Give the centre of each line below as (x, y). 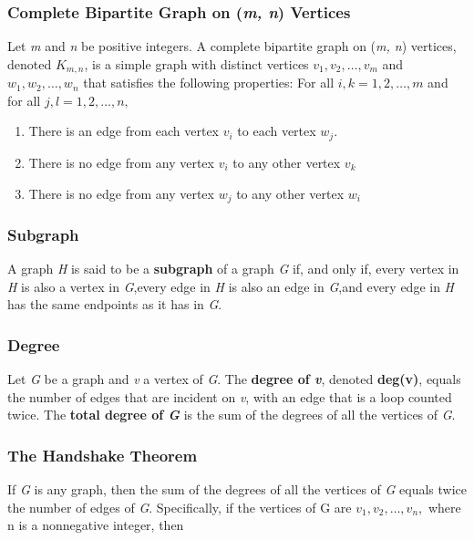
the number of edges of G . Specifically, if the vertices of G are (180, 507)
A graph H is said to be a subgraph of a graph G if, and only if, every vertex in (233, 269)
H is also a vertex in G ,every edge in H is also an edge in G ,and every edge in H (231, 286)
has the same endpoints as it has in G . (115, 304)
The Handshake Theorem (103, 455)
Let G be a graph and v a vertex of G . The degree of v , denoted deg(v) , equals (234, 379)
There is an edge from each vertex (124, 131)
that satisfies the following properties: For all (209, 83)
